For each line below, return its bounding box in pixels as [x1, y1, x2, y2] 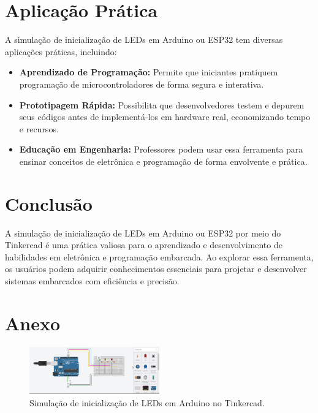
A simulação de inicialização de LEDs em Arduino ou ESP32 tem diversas [5, 33, 283, 46]
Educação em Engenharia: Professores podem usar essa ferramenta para [19, 143, 303, 156]
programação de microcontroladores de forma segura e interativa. [19, 77, 264, 90]
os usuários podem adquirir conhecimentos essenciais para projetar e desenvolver [5, 262, 307, 275]
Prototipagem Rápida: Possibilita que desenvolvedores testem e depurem [19, 98, 305, 111]
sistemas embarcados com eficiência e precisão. [5, 274, 180, 287]
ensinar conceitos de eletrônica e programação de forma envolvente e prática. [19, 154, 308, 167]
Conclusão [5, 191, 93, 216]
